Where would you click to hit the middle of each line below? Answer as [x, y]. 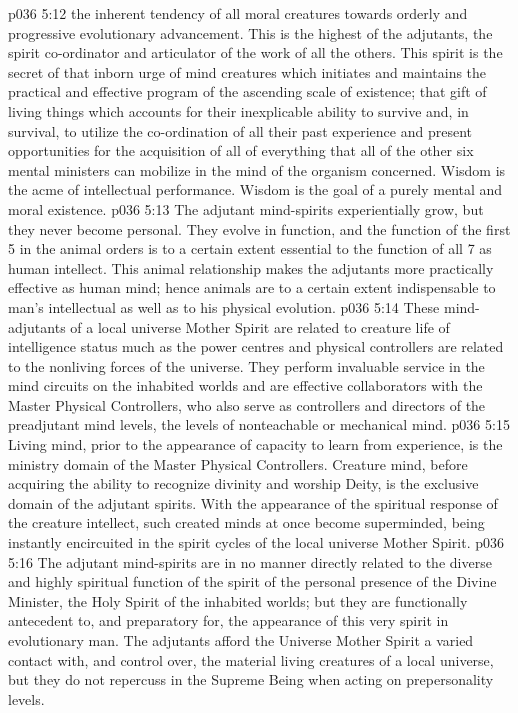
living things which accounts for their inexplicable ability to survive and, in [238, 110]
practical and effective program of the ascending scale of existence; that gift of [247, 91]
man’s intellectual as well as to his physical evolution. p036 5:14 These [224, 306]
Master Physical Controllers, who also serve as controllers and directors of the [247, 404]
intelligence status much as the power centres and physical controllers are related [256, 346]
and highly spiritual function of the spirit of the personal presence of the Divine [252, 581]
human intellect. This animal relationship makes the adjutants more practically [251, 267]
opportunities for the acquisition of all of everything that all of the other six [241, 150]
